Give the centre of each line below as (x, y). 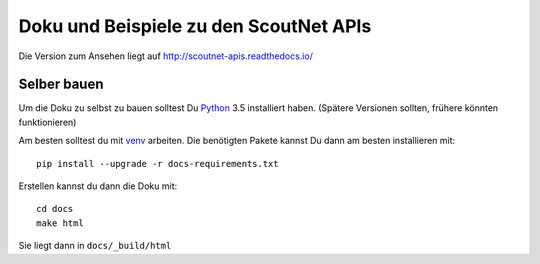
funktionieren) (47, 122)
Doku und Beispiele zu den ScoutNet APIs (195, 26)
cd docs (55, 209)
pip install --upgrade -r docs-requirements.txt (157, 163)
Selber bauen (61, 84)
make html (60, 223)
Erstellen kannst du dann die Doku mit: (98, 186)
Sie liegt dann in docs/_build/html (95, 246)
